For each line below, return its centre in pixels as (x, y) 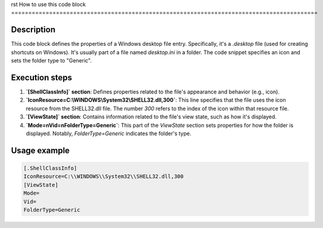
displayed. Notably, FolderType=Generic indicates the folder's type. (109, 133)
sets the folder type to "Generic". (51, 61)
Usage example (40, 150)
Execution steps (42, 77)
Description (33, 30)
